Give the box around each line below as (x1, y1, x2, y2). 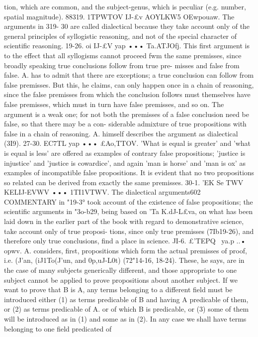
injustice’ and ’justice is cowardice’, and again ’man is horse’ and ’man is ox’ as (4, 157, 246, 168)
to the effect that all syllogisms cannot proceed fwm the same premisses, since (4, 50, 242, 60)
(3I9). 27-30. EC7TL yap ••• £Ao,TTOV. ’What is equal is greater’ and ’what (4, 138, 251, 148)
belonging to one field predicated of (4, 323, 112, 334)
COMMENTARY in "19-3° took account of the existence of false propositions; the (4, 196, 253, 207)
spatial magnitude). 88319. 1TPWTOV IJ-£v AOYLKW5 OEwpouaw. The (4, 11, 235, 21)
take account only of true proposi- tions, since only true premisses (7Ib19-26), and (4, 225, 254, 236)
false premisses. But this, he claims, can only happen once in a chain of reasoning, (4, 79, 254, 90)
